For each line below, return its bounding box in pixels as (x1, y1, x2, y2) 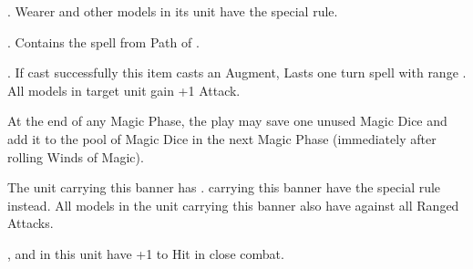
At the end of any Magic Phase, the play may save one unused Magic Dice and (7, 111, 447, 130)
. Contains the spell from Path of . (7, 32, 200, 51)
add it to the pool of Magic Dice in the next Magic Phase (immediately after (7, 129, 437, 148)
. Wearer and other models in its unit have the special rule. (7, 2, 338, 20)
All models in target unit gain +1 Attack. (7, 80, 241, 99)
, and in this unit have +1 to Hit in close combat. (7, 243, 284, 263)
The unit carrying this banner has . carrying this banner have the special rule (7, 178, 441, 197)
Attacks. (7, 213, 54, 233)
